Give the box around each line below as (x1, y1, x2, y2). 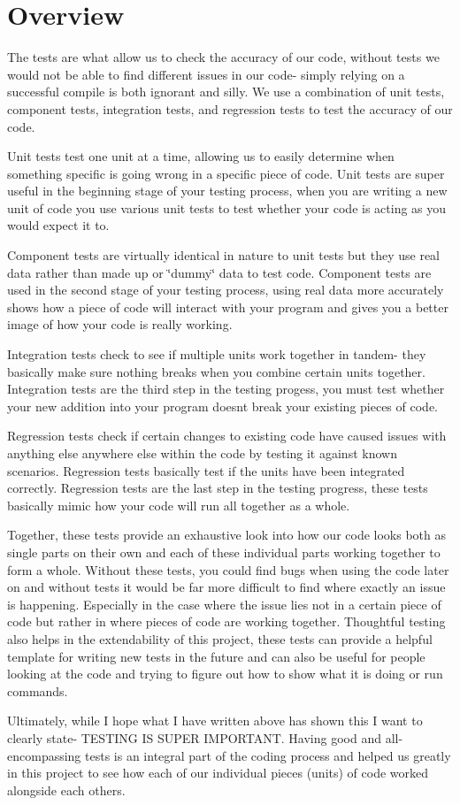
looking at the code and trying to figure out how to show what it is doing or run (7, 664, 443, 683)
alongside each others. (7, 780, 126, 799)
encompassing (7, 746, 81, 764)
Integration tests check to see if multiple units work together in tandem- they (7, 345, 426, 364)
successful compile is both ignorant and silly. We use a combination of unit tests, (7, 82, 445, 101)
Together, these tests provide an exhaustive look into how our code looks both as (7, 525, 447, 544)
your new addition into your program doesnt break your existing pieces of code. (7, 396, 438, 415)
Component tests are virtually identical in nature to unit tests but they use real (7, 246, 440, 264)
